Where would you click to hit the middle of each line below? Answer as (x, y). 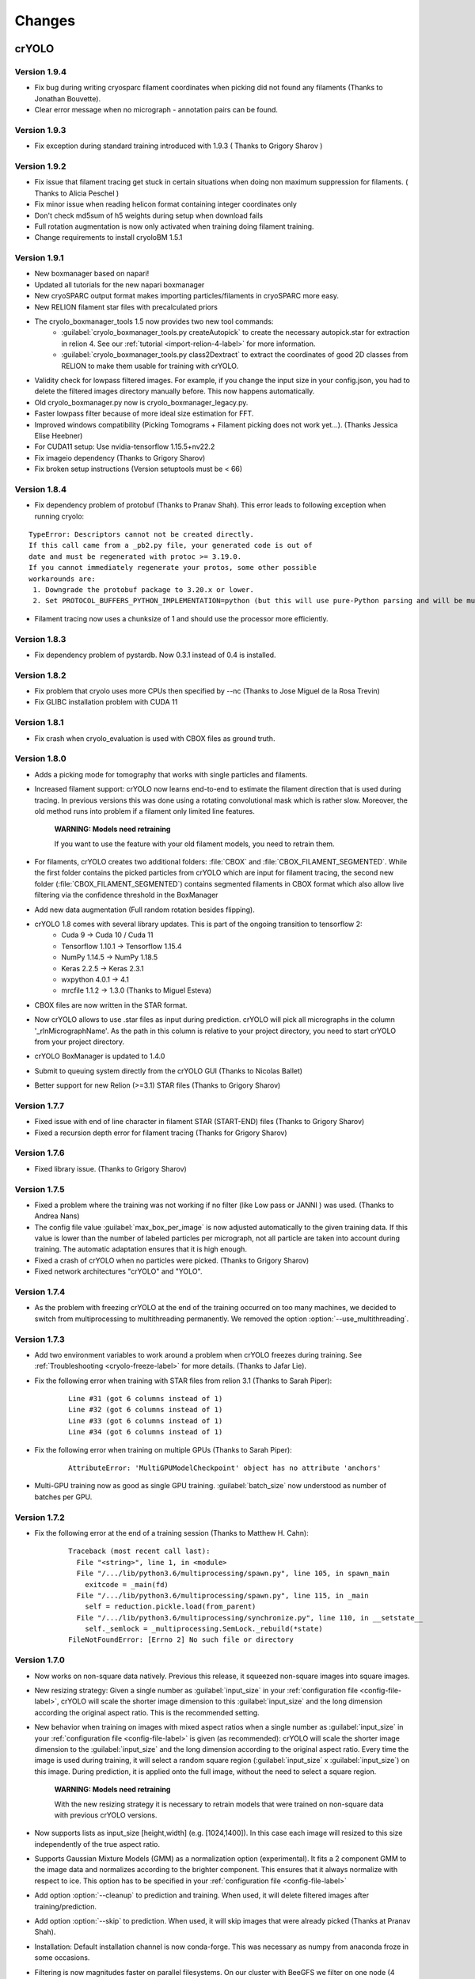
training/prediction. (66, 1906)
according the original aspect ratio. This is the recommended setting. (147, 1712)
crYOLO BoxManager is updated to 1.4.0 (100, 1056)
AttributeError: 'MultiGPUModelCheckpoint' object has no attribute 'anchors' (225, 1468)
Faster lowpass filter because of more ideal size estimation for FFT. (144, 414)
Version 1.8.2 (40, 675)
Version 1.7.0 (40, 1660)
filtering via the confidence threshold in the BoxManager (126, 895)
